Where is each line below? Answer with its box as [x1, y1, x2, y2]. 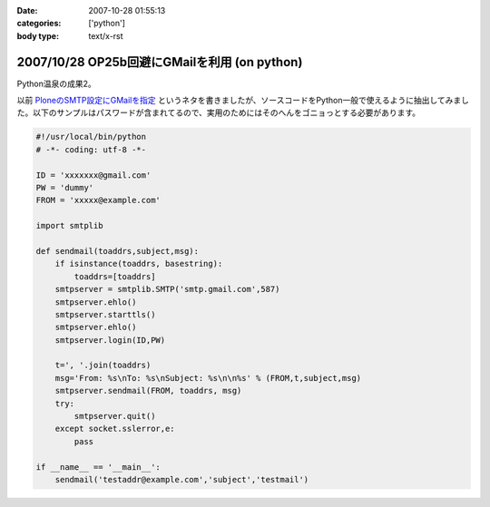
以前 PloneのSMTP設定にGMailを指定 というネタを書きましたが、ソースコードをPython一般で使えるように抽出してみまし [16, 95, 470, 106]
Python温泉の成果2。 [16, 78, 97, 89]
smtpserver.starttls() [54, 309, 156, 319]
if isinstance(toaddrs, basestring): [54, 258, 223, 269]
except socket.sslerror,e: [54, 424, 176, 434]
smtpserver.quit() [73, 411, 156, 422]
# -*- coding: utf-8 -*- [35, 144, 147, 154]
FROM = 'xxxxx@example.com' [35, 195, 161, 206]
